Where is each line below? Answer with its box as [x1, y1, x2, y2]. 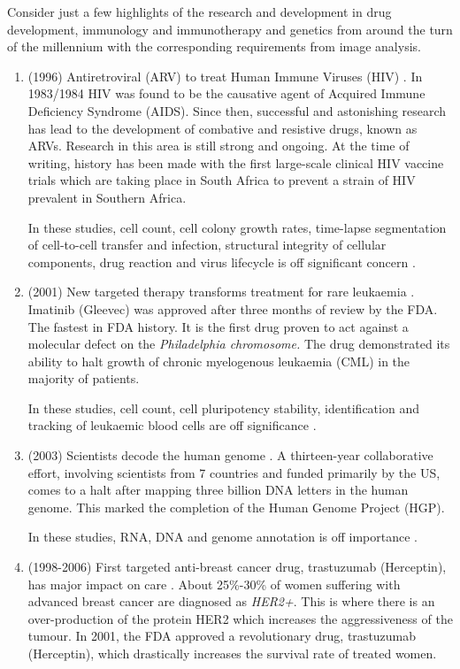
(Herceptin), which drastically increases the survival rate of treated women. [27, 644, 437, 662]
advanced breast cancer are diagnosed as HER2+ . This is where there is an [27, 592, 435, 611]
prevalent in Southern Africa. [27, 188, 187, 206]
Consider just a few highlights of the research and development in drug [7, 3, 392, 20]
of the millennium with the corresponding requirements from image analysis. [7, 37, 421, 56]
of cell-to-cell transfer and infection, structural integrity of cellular [27, 235, 387, 254]
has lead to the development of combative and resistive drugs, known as [27, 119, 418, 137]
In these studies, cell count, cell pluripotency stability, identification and [27, 398, 419, 417]
